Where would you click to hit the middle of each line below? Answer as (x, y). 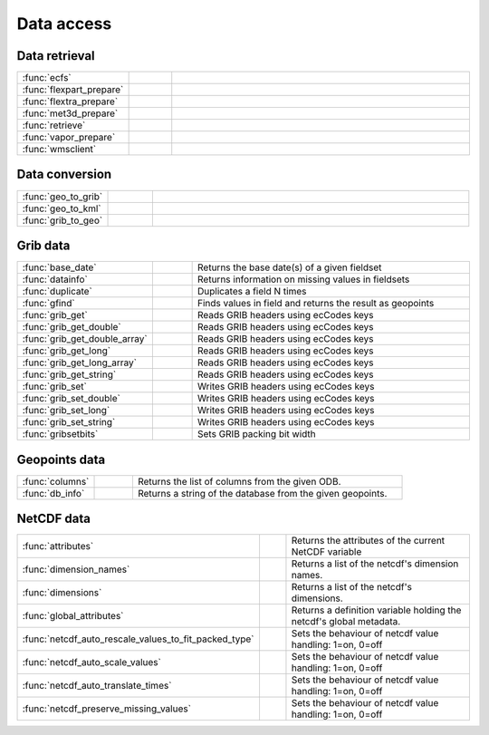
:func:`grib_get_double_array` (85, 339)
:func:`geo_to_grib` (62, 197)
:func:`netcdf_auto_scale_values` (92, 662)
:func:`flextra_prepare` (70, 102)
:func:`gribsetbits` (60, 434)
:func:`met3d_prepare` (70, 113)
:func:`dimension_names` (76, 569)
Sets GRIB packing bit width (257, 434)
